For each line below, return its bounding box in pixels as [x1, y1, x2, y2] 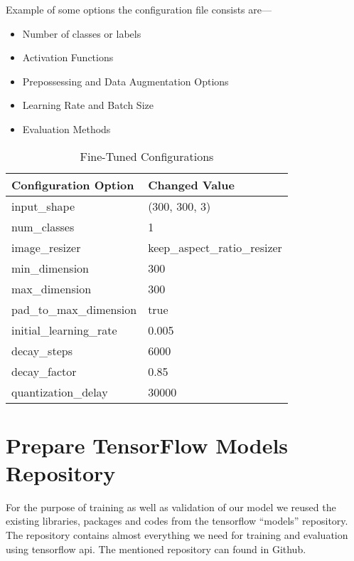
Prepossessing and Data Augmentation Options [22, 73, 229, 88]
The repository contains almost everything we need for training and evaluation [6, 528, 348, 542]
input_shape [11, 197, 75, 214]
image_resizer [11, 238, 81, 256]
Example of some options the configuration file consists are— [6, 2, 272, 16]
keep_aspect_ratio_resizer [148, 238, 282, 256]
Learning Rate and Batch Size [22, 98, 154, 112]
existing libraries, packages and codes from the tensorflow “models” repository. [6, 513, 348, 528]
